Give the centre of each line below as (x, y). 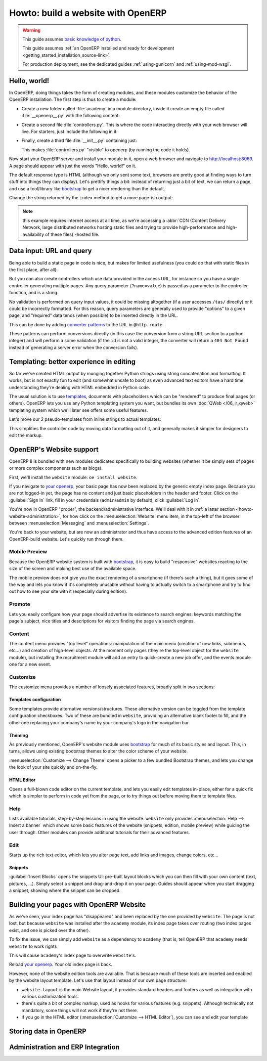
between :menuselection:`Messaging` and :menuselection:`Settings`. (79, 523)
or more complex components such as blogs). (56, 468)
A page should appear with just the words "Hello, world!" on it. (73, 166)
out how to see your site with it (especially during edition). (68, 591)
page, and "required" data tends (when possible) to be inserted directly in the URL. (93, 315)
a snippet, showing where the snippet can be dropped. (65, 890)
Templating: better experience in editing (72, 362)
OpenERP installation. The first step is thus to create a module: (73, 99)
